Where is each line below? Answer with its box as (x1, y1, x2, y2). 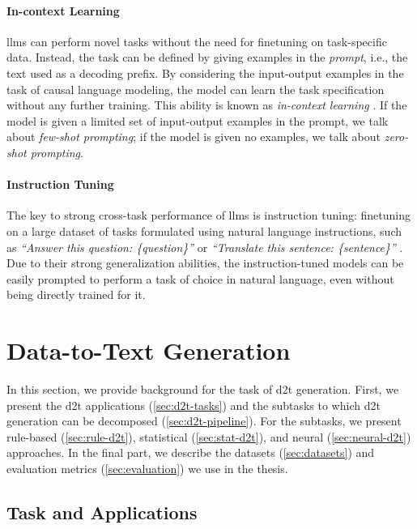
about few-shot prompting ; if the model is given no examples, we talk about (6, 128, 381, 145)
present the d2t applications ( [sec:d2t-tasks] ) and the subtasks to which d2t (6, 396, 381, 413)
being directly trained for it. (6, 286, 146, 303)
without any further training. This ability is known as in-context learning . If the (6, 96, 407, 113)
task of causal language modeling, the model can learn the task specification (6, 80, 385, 97)
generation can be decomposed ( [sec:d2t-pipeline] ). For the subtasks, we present (6, 412, 402, 429)
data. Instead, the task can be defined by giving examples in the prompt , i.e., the (6, 49, 408, 66)
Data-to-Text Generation (6, 334, 291, 367)
